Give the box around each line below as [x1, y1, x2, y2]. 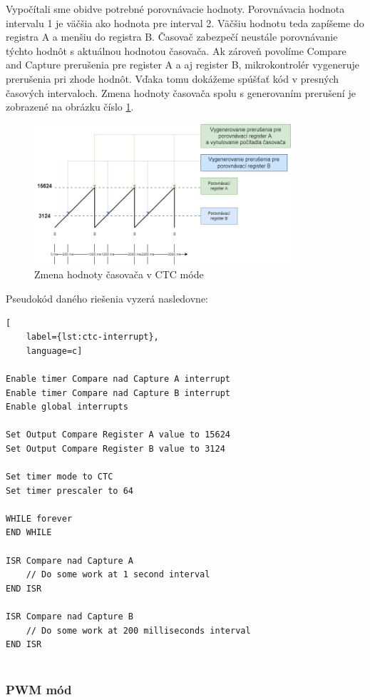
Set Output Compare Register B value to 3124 [6, 443, 225, 454]
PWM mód [6, 681, 72, 699]
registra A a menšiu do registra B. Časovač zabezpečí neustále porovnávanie [6, 29, 338, 44]
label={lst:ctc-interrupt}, [26, 332, 159, 343]
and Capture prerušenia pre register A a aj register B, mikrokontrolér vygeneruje [6, 57, 359, 72]
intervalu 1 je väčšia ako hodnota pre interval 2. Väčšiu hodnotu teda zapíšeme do [6, 15, 364, 30]
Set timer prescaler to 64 [6, 485, 133, 496]
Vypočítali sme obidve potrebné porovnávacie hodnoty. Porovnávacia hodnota [6, 1, 345, 16]
